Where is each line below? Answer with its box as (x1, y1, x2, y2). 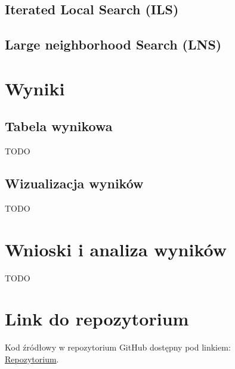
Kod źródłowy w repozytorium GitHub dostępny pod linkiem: (5, 341, 231, 354)
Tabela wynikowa (5, 117, 113, 135)
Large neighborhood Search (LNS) (5, 35, 222, 54)
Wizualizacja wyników (5, 174, 144, 193)
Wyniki (5, 76, 65, 100)
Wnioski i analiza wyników (5, 237, 227, 261)
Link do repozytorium (5, 306, 189, 331)
